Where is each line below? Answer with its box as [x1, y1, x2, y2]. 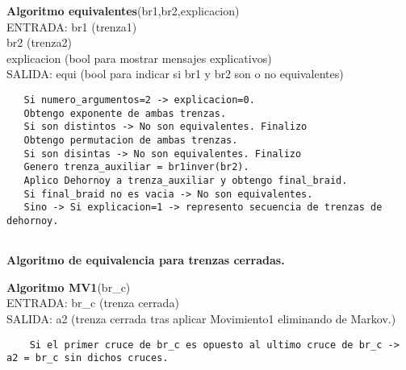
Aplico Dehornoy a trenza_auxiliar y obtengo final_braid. [23, 174, 348, 186]
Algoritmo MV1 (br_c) [6, 278, 131, 295]
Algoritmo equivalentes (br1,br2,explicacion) [6, 2, 240, 19]
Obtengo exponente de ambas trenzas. [23, 107, 227, 119]
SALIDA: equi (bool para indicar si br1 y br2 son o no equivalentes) [6, 65, 344, 82]
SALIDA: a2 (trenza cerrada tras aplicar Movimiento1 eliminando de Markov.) [6, 310, 396, 326]
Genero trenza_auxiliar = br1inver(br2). [23, 161, 249, 173]
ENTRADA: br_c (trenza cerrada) [6, 294, 179, 311]
